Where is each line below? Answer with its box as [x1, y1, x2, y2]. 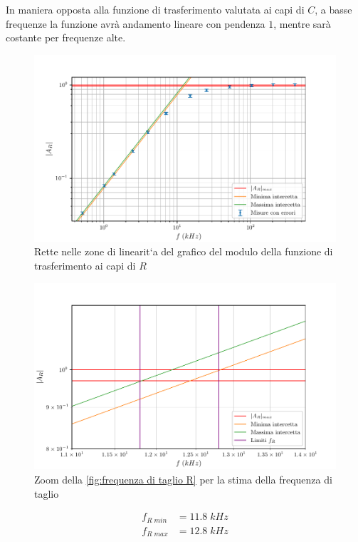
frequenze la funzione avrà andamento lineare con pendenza [6, 16, 265, 31]
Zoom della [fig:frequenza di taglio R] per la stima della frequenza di [34, 472, 332, 487]
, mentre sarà [273, 16, 331, 31]
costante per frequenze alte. [6, 30, 126, 45]
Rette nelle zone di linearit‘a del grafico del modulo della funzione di [34, 244, 333, 259]
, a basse [315, 2, 352, 16]
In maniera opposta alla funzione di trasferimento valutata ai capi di [6, 2, 305, 16]
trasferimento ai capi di [34, 257, 136, 272]
